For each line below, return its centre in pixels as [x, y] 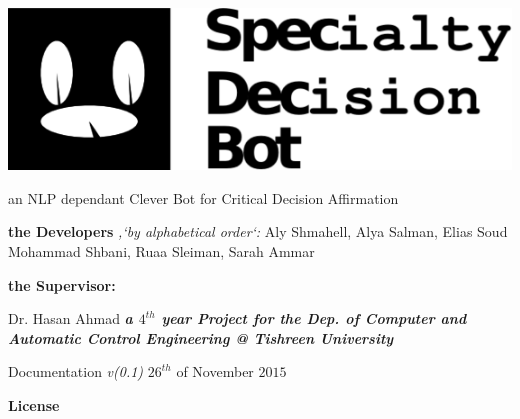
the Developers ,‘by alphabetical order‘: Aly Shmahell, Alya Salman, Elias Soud [258, 231]
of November [215, 371]
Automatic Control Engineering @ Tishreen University [201, 337]
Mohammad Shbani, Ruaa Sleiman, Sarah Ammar [161, 251]
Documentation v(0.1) [76, 371]
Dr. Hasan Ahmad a [70, 318]
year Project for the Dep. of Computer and [314, 318]
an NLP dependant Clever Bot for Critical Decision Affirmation [203, 197]
